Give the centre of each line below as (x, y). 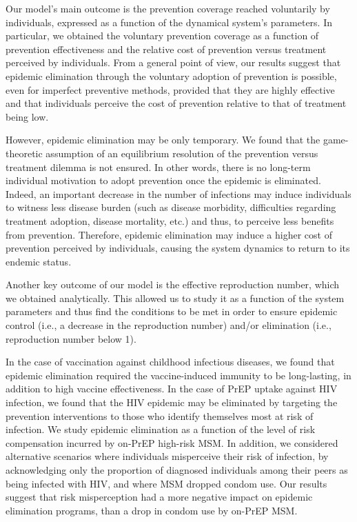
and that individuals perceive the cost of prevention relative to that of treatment (176, 103)
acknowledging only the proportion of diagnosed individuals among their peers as (177, 470)
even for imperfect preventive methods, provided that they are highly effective (170, 89)
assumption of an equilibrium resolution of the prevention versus (182, 153)
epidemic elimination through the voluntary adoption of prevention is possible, (171, 76)
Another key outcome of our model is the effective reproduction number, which (173, 284)
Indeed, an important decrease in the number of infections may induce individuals (178, 193)
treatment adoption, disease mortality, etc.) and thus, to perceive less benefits (170, 220)
